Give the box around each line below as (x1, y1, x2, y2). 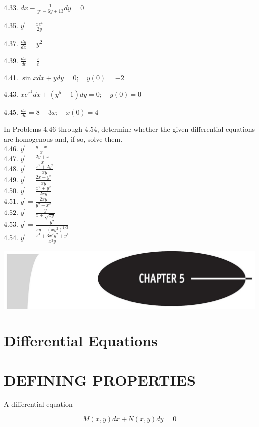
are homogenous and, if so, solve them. (4, 133, 123, 144)
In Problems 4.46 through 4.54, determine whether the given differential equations (4, 124, 255, 134)
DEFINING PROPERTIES (4, 369, 196, 390)
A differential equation (4, 398, 73, 409)
